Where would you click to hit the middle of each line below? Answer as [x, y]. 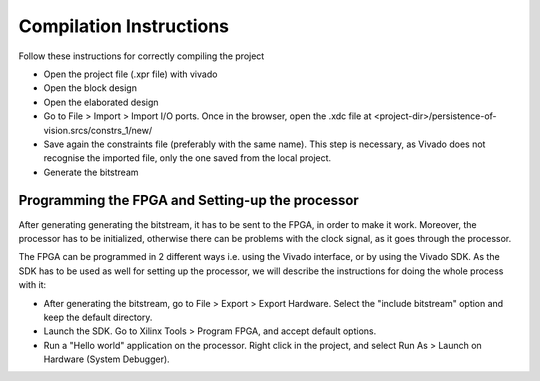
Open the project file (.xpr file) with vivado [130, 74]
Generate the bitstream [91, 172]
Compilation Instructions [124, 26]
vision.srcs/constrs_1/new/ [98, 130]
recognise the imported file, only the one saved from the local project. [187, 158]
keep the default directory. [98, 317]
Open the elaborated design [101, 102]
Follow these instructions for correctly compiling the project [141, 56]
